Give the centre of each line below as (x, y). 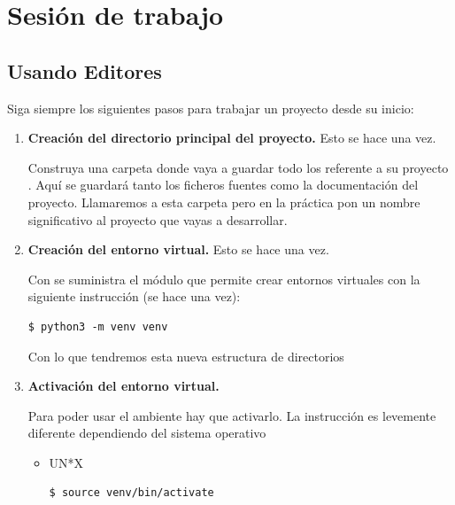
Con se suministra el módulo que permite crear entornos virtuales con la (224, 279)
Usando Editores (85, 70)
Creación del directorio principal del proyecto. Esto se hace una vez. (232, 138)
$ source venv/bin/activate (131, 493)
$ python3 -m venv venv (98, 326)
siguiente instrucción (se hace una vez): (134, 296)
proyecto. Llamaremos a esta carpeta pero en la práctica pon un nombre (224, 202)
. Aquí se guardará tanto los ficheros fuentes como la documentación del (223, 185)
